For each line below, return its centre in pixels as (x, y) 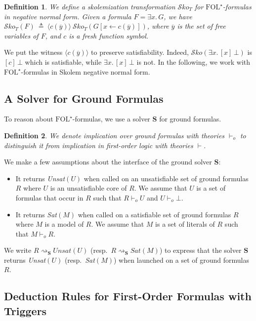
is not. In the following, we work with (193, 61)
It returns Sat (36, 214)
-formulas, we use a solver (111, 119)
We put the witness (33, 52)
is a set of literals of (185, 224)
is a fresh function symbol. (109, 35)
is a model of (64, 224)
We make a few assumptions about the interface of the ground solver (108, 162)
